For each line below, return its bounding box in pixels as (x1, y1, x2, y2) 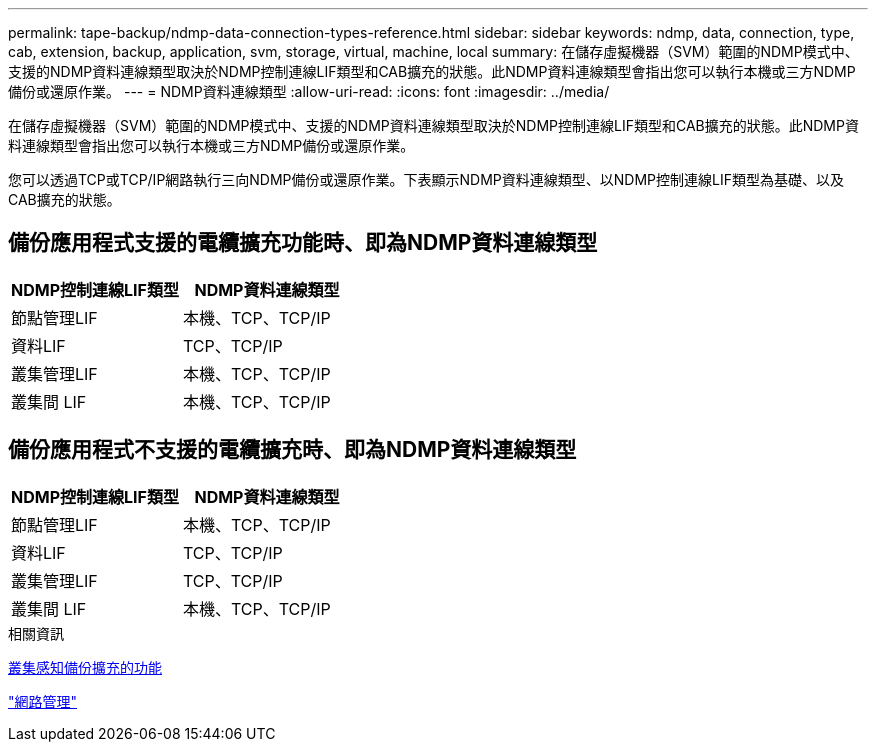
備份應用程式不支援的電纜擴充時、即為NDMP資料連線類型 (8, 437, 577, 463)
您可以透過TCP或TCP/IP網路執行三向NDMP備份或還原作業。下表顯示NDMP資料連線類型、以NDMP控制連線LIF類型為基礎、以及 (8, 171, 844, 188)
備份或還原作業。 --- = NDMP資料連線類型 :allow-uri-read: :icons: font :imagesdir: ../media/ (8, 83, 610, 100)
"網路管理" (8, 692, 78, 710)
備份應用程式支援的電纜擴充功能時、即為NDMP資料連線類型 (8, 230, 598, 256)
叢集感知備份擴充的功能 (8, 658, 162, 676)
